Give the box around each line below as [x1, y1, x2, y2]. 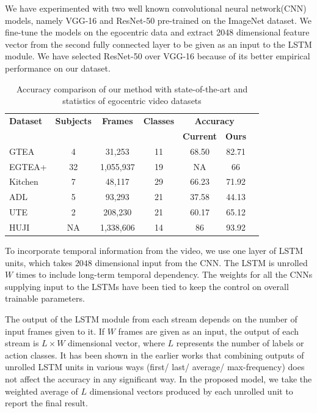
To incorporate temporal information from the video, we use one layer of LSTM [5, 244, 304, 256]
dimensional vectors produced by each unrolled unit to [89, 384, 293, 397]
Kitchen [9, 175, 38, 188]
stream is [5, 337, 39, 349]
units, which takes [5, 256, 73, 269]
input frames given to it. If [5, 324, 105, 337]
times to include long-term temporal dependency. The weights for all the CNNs [15, 268, 313, 281]
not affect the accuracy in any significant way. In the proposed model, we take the [5, 372, 312, 385]
